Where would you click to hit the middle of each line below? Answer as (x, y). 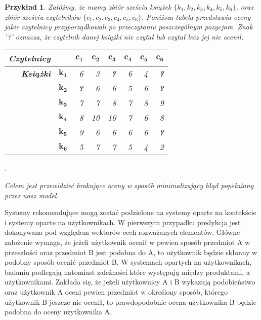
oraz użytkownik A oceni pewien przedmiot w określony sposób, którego (116, 291)
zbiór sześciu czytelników (43, 16)
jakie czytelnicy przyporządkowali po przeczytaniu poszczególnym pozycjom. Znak (129, 27)
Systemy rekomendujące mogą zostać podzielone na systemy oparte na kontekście (130, 212)
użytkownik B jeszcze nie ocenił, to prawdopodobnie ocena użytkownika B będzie (130, 301)
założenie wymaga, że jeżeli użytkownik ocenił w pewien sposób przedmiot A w (127, 242)
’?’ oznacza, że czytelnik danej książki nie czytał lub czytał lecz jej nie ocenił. (124, 36)
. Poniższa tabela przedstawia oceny (196, 16)
